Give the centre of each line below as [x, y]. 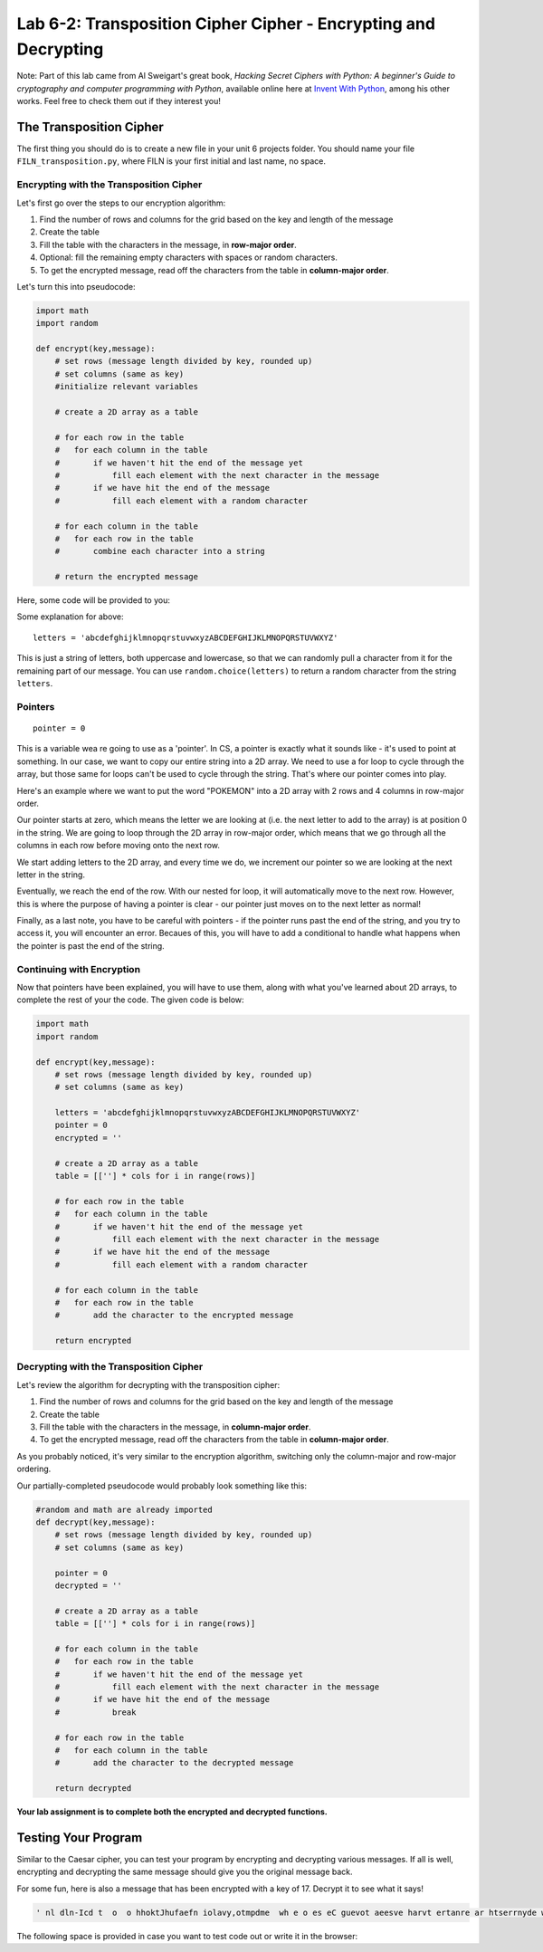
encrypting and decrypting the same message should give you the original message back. [185, 1872]
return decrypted [93, 1789]
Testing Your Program [80, 1837]
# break [95, 1712]
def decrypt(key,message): [95, 1522]
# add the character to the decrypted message [174, 1763]
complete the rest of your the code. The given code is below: [130, 1000]
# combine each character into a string [160, 551]
